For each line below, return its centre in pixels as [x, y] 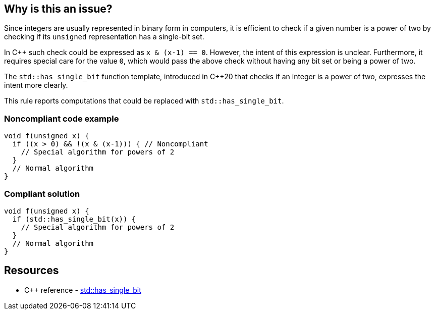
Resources [32, 271]
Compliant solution [42, 194]
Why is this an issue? [58, 9]
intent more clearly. [36, 85]
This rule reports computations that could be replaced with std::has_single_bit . [144, 101]
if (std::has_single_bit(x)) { [74, 219]
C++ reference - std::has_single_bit [83, 290]
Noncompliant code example [62, 118]
